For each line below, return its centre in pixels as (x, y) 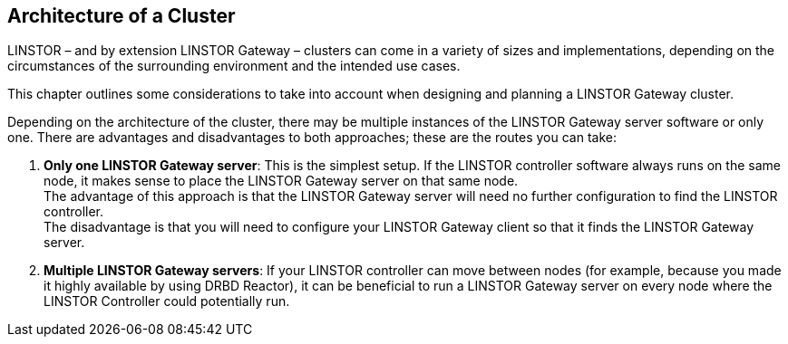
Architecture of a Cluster (122, 16)
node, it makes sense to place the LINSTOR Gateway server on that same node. (281, 181)
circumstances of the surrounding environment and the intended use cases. (234, 66)
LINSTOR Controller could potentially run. (167, 301)
